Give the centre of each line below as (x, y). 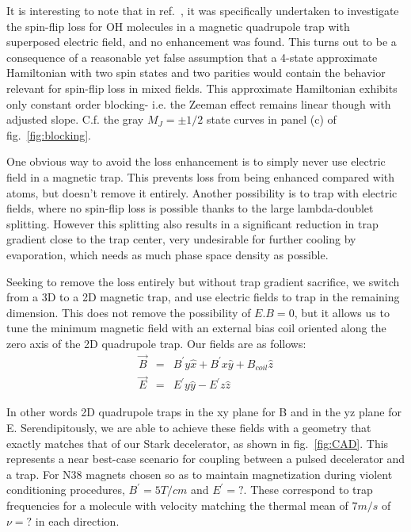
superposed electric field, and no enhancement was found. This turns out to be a (202, 42)
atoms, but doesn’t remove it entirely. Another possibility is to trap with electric (202, 192)
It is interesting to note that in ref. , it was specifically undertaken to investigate (203, 10)
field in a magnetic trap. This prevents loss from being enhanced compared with (201, 176)
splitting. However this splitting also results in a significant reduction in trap (192, 223)
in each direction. (77, 521)
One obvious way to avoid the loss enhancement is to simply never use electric (196, 161)
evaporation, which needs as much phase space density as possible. (167, 254)
